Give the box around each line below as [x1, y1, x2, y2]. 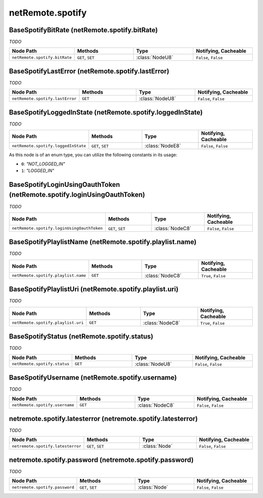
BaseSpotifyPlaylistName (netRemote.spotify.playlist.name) [9, 238, 197, 246]
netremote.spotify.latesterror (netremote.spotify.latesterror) [9, 415, 198, 423]
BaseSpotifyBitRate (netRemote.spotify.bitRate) [9, 26, 158, 34]
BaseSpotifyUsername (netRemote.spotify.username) [9, 374, 177, 382]
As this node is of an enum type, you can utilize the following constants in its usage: [9, 152, 177, 158]
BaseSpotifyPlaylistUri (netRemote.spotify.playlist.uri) [9, 285, 179, 294]
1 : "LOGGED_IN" [21, 168, 55, 174]
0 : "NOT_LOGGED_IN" [21, 161, 65, 167]
